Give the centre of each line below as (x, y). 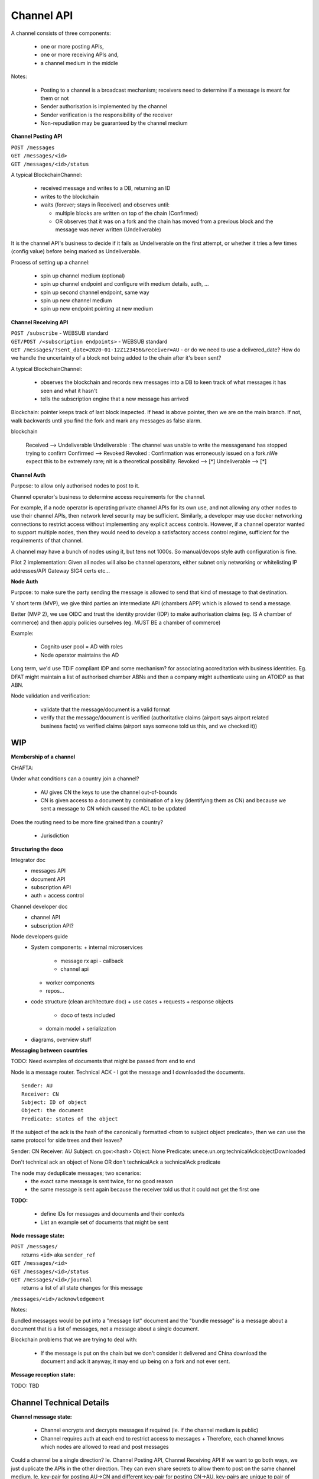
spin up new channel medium (76, 301)
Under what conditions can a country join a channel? (75, 779)
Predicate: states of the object (70, 1119)
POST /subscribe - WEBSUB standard (60, 333)
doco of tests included (88, 1015)
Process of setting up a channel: (50, 262)
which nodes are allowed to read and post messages (105, 1446)
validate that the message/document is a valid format (105, 709)
